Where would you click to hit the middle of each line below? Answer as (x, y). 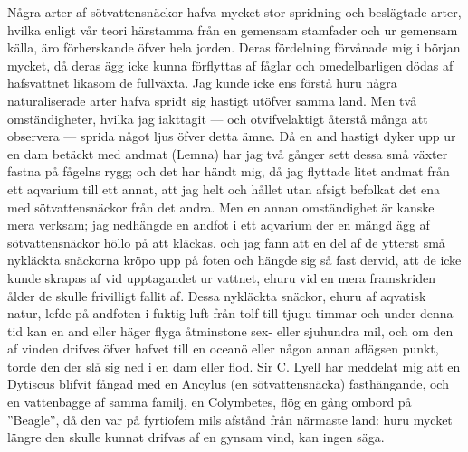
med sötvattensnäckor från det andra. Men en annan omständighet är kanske (221, 207)
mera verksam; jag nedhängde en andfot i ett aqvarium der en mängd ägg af (219, 225)
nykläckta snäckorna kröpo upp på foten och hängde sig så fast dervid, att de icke (234, 260)
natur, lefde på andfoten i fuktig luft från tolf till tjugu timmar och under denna (230, 313)
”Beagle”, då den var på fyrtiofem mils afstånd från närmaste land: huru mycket (230, 419)
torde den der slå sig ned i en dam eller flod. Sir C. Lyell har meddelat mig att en (234, 366)
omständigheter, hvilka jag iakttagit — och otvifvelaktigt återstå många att (218, 118)
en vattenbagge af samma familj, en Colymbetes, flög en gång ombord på (210, 402)
